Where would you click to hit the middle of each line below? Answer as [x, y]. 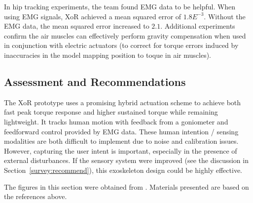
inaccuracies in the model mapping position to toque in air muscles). [108, 55]
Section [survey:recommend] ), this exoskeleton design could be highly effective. [123, 170]
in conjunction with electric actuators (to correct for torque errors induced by [121, 45]
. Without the [225, 16]
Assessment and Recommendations [95, 81]
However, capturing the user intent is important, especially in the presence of [121, 150]
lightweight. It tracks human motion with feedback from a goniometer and [116, 121]
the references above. [36, 196]
